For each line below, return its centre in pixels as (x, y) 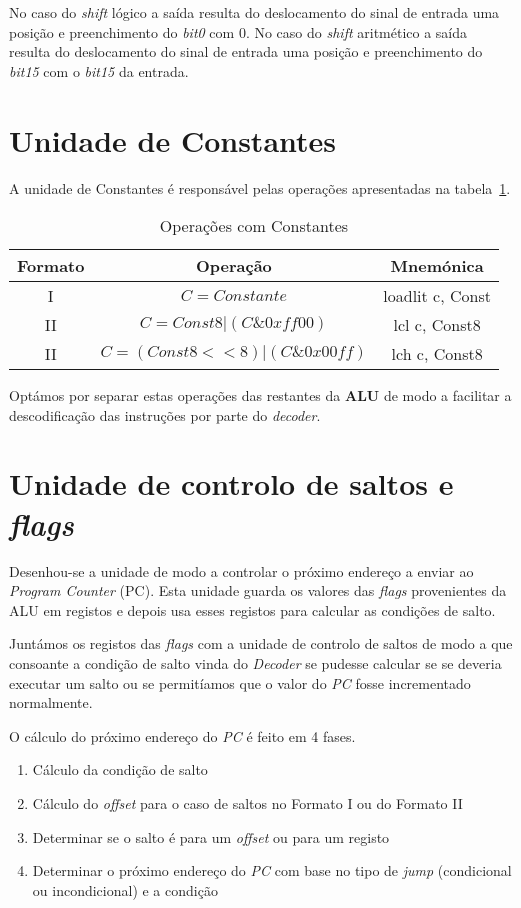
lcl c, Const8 (437, 325)
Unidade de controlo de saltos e (231, 483)
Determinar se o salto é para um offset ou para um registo (211, 836)
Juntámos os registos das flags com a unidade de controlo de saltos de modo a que (261, 643)
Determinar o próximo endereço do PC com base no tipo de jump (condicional (272, 870)
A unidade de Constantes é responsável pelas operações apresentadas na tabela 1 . (260, 187)
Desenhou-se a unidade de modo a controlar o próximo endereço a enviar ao (241, 570)
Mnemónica (437, 266)
